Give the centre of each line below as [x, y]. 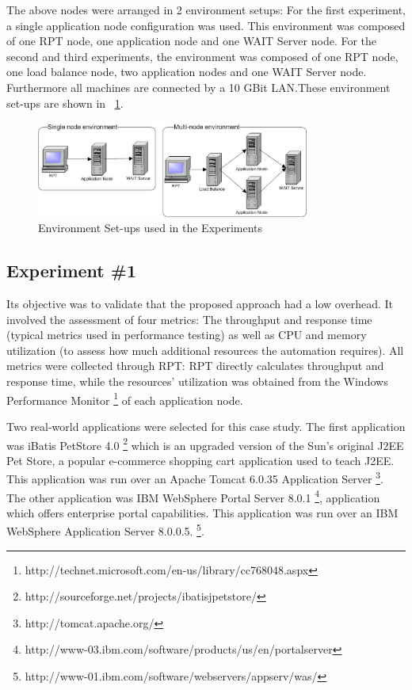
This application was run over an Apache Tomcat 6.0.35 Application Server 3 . [195, 478]
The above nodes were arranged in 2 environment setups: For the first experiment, [206, 10]
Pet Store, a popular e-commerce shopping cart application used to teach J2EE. [200, 460]
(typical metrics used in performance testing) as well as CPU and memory [187, 335]
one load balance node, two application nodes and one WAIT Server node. [187, 72]
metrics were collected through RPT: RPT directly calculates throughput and [195, 366]
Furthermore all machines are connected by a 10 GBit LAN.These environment [198, 87]
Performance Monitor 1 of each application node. [125, 398]
